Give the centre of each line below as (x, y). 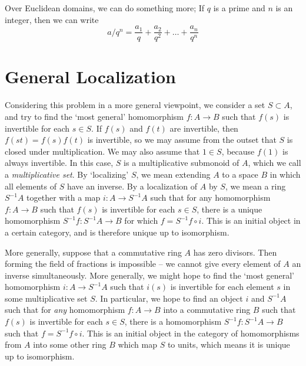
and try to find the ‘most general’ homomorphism (94, 116)
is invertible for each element (222, 287)
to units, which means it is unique (229, 344)
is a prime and (239, 8)
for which (141, 220)
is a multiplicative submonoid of (182, 163)
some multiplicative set (46, 298)
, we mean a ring (255, 186)
